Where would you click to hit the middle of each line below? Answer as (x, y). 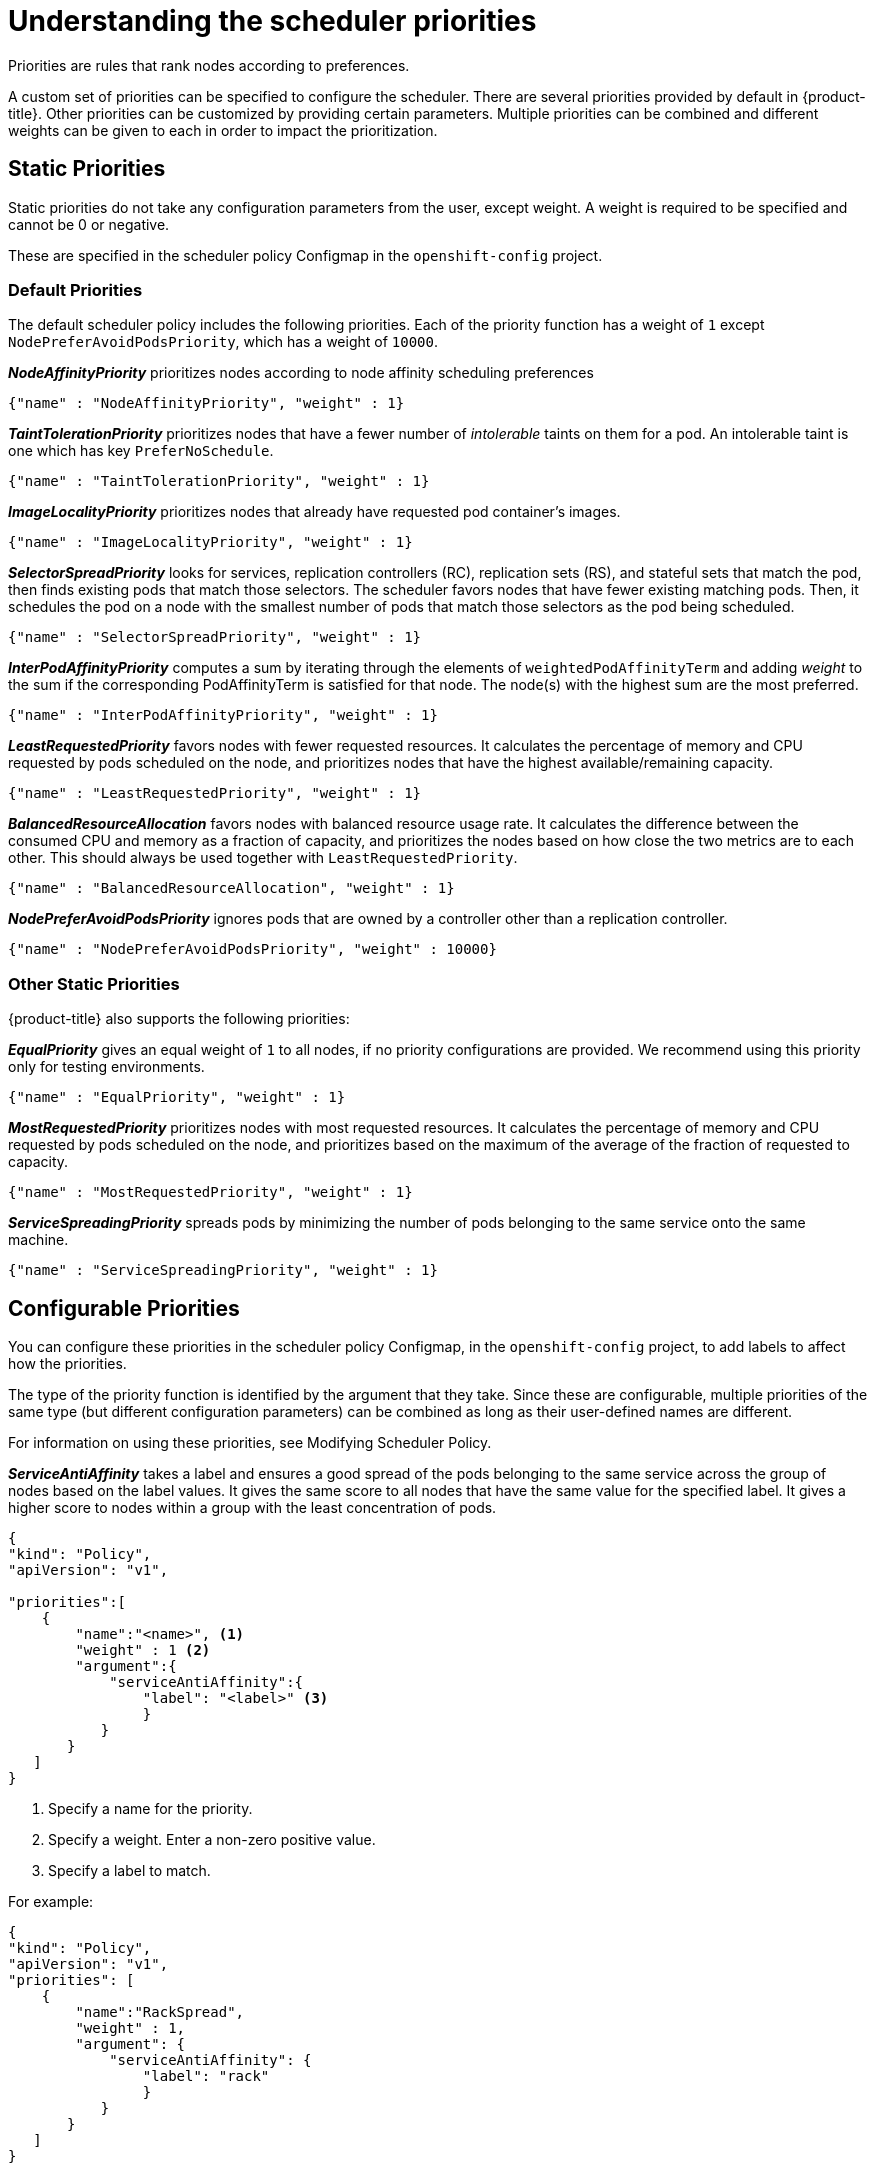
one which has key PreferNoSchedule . (141, 451)
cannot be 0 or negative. (89, 224)
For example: (51, 1901)
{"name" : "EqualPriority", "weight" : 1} (177, 1097)
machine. (38, 1240)
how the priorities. (67, 1363)
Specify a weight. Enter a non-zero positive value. (212, 1839)
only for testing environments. (106, 1067)
